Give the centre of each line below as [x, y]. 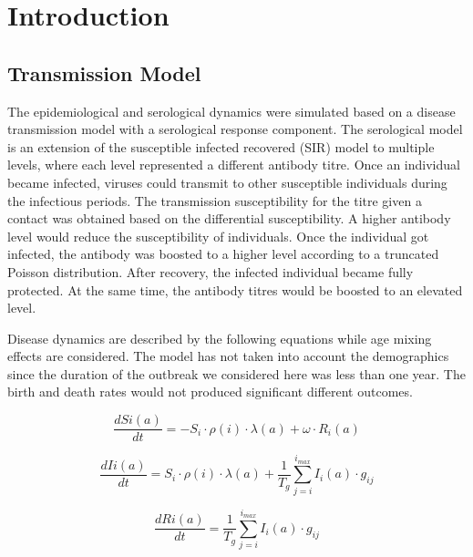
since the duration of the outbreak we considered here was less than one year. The [236, 373]
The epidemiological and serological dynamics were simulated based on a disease [231, 111]
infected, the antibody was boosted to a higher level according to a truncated [223, 254]
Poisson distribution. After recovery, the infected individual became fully [211, 271]
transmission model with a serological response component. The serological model [235, 129]
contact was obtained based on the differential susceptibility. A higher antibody [229, 218]
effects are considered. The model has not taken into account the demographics [228, 356]
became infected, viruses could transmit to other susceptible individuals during [227, 182]
